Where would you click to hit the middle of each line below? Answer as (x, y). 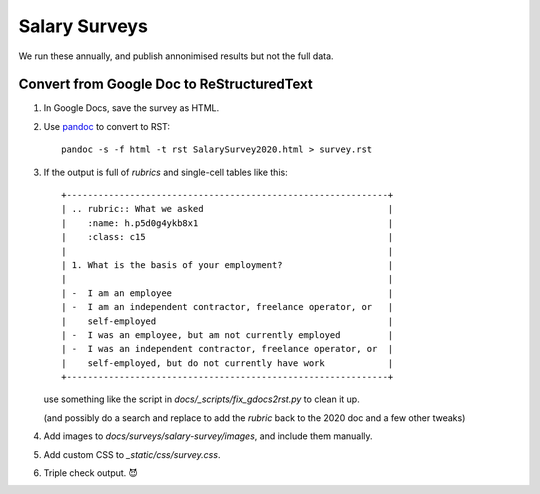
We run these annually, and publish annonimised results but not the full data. (176, 56)
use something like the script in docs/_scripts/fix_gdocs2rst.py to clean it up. (201, 399)
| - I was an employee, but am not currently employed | (227, 334)
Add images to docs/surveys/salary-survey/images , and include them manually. (208, 436)
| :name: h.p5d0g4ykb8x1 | (227, 223)
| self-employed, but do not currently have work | (227, 363)
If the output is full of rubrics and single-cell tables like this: (166, 172)
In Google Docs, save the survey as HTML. (131, 108)
